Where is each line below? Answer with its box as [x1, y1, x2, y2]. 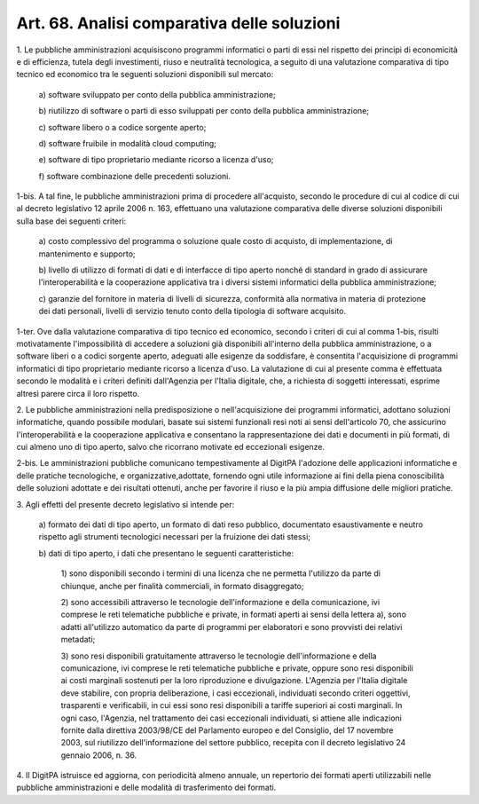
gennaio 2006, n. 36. [60, 750, 137, 761]
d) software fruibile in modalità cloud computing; [38, 138, 216, 148]
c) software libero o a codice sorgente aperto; [38, 122, 207, 132]
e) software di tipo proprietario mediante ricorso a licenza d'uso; [38, 154, 274, 165]
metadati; [60, 635, 96, 645]
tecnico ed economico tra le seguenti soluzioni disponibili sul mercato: [16, 69, 274, 80]
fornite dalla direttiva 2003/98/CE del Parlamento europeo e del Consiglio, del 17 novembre [60, 724, 394, 736]
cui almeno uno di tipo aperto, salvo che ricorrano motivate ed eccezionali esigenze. [16, 442, 326, 453]
